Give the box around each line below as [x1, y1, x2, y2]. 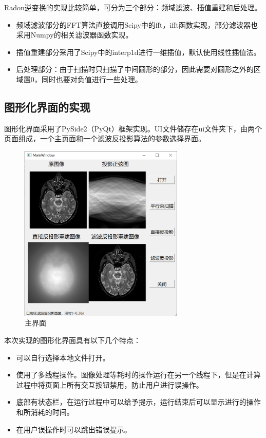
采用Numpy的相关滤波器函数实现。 [16, 29, 133, 40]
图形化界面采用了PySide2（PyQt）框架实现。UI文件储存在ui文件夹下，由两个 [4, 123, 262, 134]
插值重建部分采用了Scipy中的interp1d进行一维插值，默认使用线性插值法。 [16, 46, 261, 57]
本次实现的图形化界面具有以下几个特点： [4, 334, 141, 345]
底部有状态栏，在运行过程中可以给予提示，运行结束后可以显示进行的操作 [16, 396, 261, 407]
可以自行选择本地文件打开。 [16, 352, 110, 363]
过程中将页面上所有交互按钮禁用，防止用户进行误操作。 [16, 379, 203, 390]
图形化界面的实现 [4, 99, 90, 115]
